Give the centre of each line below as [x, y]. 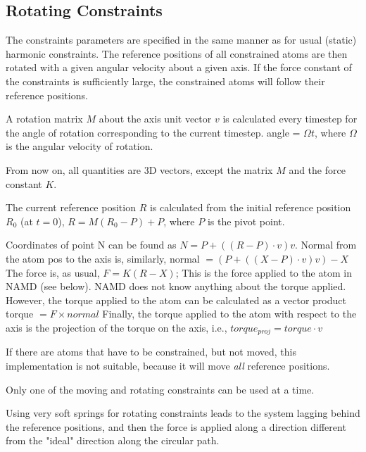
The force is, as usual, [53, 272]
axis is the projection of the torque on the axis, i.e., [116, 327]
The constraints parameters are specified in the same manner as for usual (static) [181, 40]
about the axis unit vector [155, 119]
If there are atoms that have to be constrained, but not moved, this [151, 352]
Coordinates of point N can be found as [91, 245]
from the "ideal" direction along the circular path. [113, 440]
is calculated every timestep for [290, 119]
